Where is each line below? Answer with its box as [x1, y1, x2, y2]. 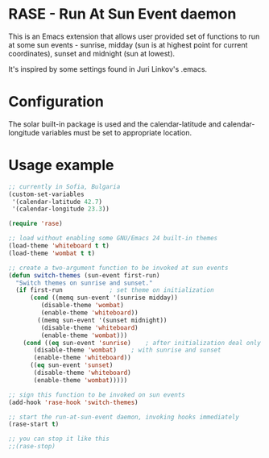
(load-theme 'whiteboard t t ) [8, 242, 110, 250]
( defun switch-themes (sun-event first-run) [8, 271, 160, 279]
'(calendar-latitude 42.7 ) [11, 198, 103, 206]
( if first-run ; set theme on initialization [15, 286, 215, 294]
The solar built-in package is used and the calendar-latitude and [8, 119, 221, 129]
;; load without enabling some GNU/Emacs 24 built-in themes [8, 235, 218, 243]
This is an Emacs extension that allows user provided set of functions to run [8, 31, 260, 41]
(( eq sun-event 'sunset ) [29, 361, 114, 369]
